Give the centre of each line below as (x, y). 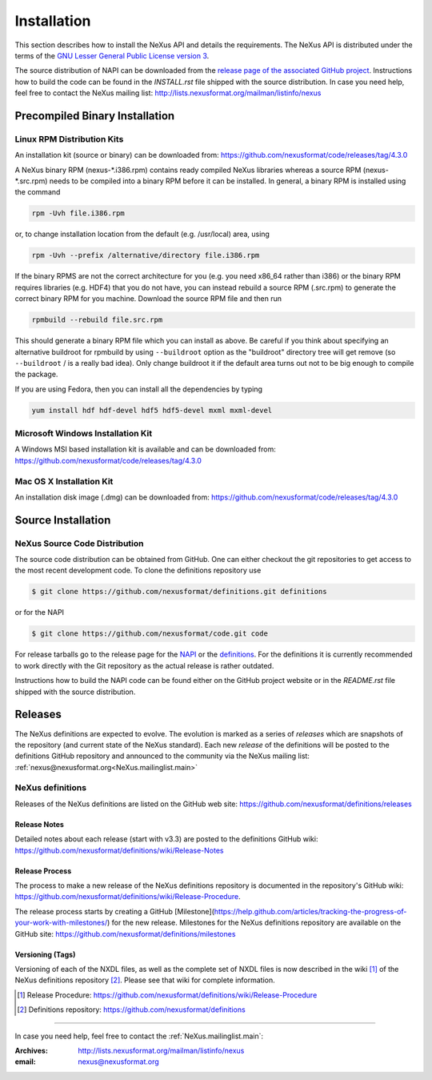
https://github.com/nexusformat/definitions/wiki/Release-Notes (119, 850)
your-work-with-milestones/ (61, 923)
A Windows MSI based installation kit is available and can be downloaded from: (145, 449)
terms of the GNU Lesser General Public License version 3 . (112, 55)
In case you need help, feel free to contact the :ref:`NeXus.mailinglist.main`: (139, 1036)
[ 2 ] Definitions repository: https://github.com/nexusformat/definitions (131, 1010)
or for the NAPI (39, 612)
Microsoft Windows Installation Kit (83, 434)
